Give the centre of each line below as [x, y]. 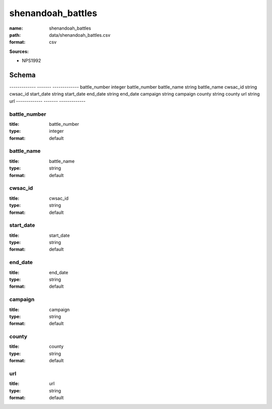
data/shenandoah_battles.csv [80, 35]
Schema [23, 75]
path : [15, 35]
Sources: [19, 51]
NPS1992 [31, 61]
